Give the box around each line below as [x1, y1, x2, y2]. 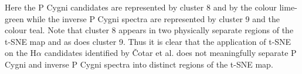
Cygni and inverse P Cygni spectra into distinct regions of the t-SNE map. [5, 58, 273, 70]
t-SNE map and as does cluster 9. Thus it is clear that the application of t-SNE [5, 35, 291, 47]
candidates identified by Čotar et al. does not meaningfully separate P [44, 47, 297, 59]
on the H [5, 47, 37, 59]
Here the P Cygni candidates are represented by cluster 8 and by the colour [5, 1, 277, 13]
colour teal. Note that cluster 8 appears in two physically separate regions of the [5, 24, 294, 36]
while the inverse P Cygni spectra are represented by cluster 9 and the [26, 12, 280, 24]
